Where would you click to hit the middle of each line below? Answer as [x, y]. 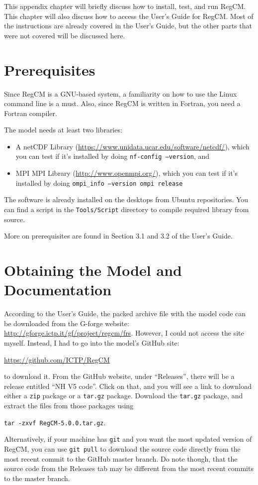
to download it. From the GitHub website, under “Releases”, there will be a [119, 376]
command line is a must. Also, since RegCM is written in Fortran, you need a [122, 103]
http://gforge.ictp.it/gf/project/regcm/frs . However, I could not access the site [124, 333]
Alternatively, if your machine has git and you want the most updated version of [128, 439]
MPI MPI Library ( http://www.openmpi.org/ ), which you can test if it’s [127, 173]
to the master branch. [37, 478]
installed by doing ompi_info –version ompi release [99, 182]
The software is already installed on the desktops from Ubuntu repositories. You [126, 199]
